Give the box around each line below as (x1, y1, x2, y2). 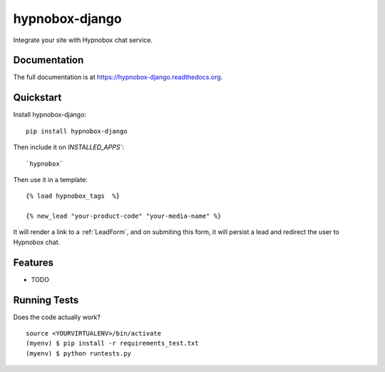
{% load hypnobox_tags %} (26, 192, 120, 200)
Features (13, 256, 53, 268)
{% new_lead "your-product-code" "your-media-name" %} (26, 212, 222, 221)
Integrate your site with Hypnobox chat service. (13, 36, 153, 44)
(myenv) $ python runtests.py (26, 349, 132, 357)
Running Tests (13, 293, 78, 306)
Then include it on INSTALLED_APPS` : (13, 143, 125, 151)
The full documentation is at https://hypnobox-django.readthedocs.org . (13, 73, 223, 81)
